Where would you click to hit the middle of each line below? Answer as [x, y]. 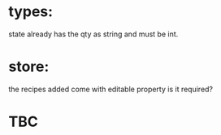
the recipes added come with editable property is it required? [111, 89]
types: [31, 12]
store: [29, 67]
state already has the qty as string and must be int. [93, 34]
